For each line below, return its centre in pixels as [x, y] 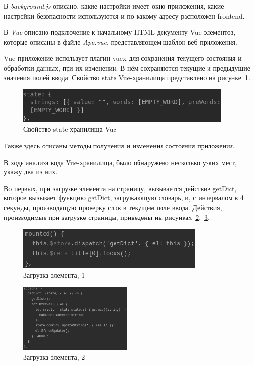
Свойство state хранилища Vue [70, 129]
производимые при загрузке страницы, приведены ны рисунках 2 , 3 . [107, 217]
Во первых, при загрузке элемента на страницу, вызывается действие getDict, [120, 188]
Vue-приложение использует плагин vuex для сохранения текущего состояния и [123, 58]
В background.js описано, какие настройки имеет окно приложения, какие [114, 6]
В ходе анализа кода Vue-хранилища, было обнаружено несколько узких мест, [120, 162]
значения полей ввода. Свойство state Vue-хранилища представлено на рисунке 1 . [127, 77]
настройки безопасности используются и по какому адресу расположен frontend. [124, 15]
